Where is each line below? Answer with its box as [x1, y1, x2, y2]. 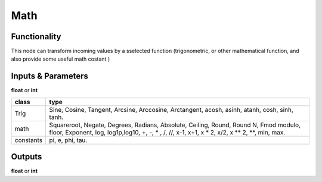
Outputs [11, 152, 42, 162]
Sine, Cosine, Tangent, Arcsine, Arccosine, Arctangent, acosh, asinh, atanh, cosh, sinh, [49, 105, 293, 114]
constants [14, 136, 43, 144]
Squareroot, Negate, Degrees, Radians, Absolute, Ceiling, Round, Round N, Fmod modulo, [49, 121, 301, 129]
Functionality [11, 32, 61, 42]
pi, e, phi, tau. [49, 136, 88, 144]
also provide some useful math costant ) [11, 55, 110, 62]
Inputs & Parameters [11, 71, 89, 81]
